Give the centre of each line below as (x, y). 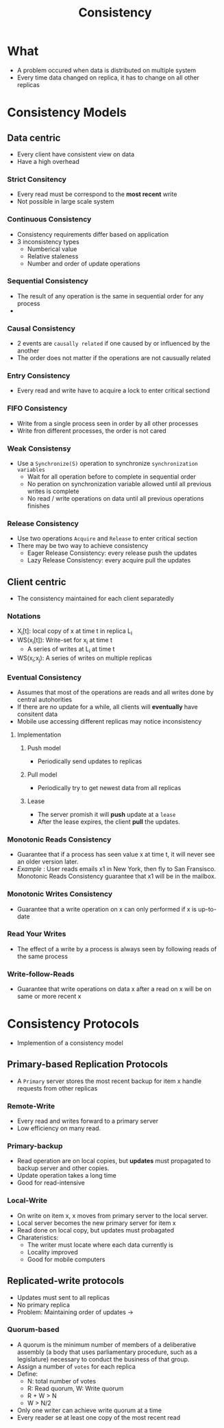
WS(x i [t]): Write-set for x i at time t (65, 641)
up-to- (208, 909)
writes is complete (53, 491)
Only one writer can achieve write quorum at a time (89, 1410)
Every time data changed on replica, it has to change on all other (108, 78)
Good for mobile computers (66, 1259)
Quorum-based (33, 1330)
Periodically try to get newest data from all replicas (109, 787)
